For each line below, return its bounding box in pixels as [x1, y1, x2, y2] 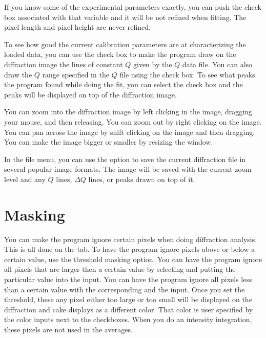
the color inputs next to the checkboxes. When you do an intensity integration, [4, 314, 252, 325]
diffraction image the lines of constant [4, 58, 123, 69]
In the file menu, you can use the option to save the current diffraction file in [4, 153, 246, 164]
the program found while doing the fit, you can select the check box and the [4, 79, 243, 90]
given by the [133, 58, 172, 69]
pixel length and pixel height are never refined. [4, 22, 151, 32]
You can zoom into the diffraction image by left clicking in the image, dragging [4, 106, 252, 117]
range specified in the [42, 69, 109, 79]
